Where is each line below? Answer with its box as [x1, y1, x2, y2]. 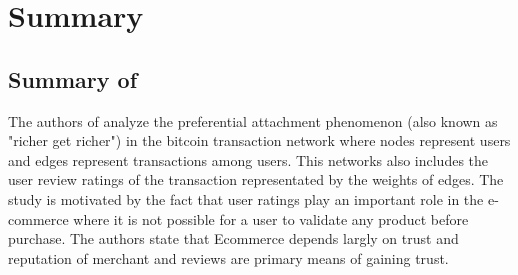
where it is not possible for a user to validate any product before [73, 208, 469, 229]
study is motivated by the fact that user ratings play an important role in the [8, 188, 484, 209]
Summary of [8, 63, 138, 94]
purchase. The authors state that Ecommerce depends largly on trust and [8, 228, 459, 249]
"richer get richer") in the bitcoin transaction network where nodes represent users [8, 130, 511, 151]
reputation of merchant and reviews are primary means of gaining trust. [8, 247, 449, 268]
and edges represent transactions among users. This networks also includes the [8, 149, 489, 170]
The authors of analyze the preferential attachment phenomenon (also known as [8, 110, 498, 131]
